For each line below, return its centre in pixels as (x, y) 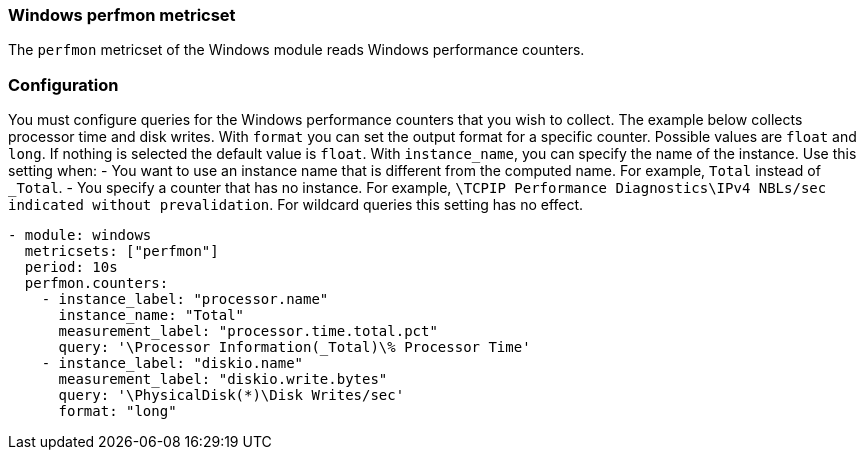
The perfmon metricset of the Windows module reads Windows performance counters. (296, 50)
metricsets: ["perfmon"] (121, 251)
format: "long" (117, 411)
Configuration (63, 84)
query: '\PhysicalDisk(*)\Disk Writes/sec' (231, 395)
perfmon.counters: (96, 283)
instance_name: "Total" (151, 315)
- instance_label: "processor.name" (185, 299)
